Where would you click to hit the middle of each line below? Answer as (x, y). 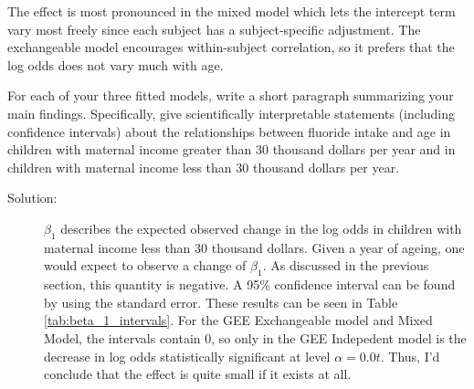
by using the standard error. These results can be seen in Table (221, 302)
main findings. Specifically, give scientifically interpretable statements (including (232, 113)
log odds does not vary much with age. (116, 64)
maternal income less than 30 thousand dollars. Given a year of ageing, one (254, 247)
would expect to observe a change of (145, 265)
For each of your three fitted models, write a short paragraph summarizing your (231, 95)
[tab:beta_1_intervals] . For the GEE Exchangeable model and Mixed (238, 320)
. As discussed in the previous (346, 265)
